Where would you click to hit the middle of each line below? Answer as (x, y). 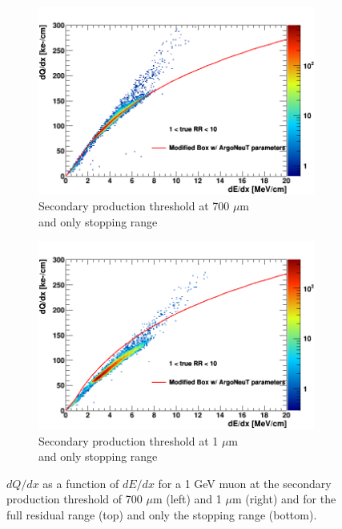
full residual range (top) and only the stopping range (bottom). (162, 514)
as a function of (81, 483)
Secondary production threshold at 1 (129, 440)
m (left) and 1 (187, 499)
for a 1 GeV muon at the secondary (245, 483)
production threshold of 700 (74, 499)
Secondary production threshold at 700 (134, 206)
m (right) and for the (284, 499)
